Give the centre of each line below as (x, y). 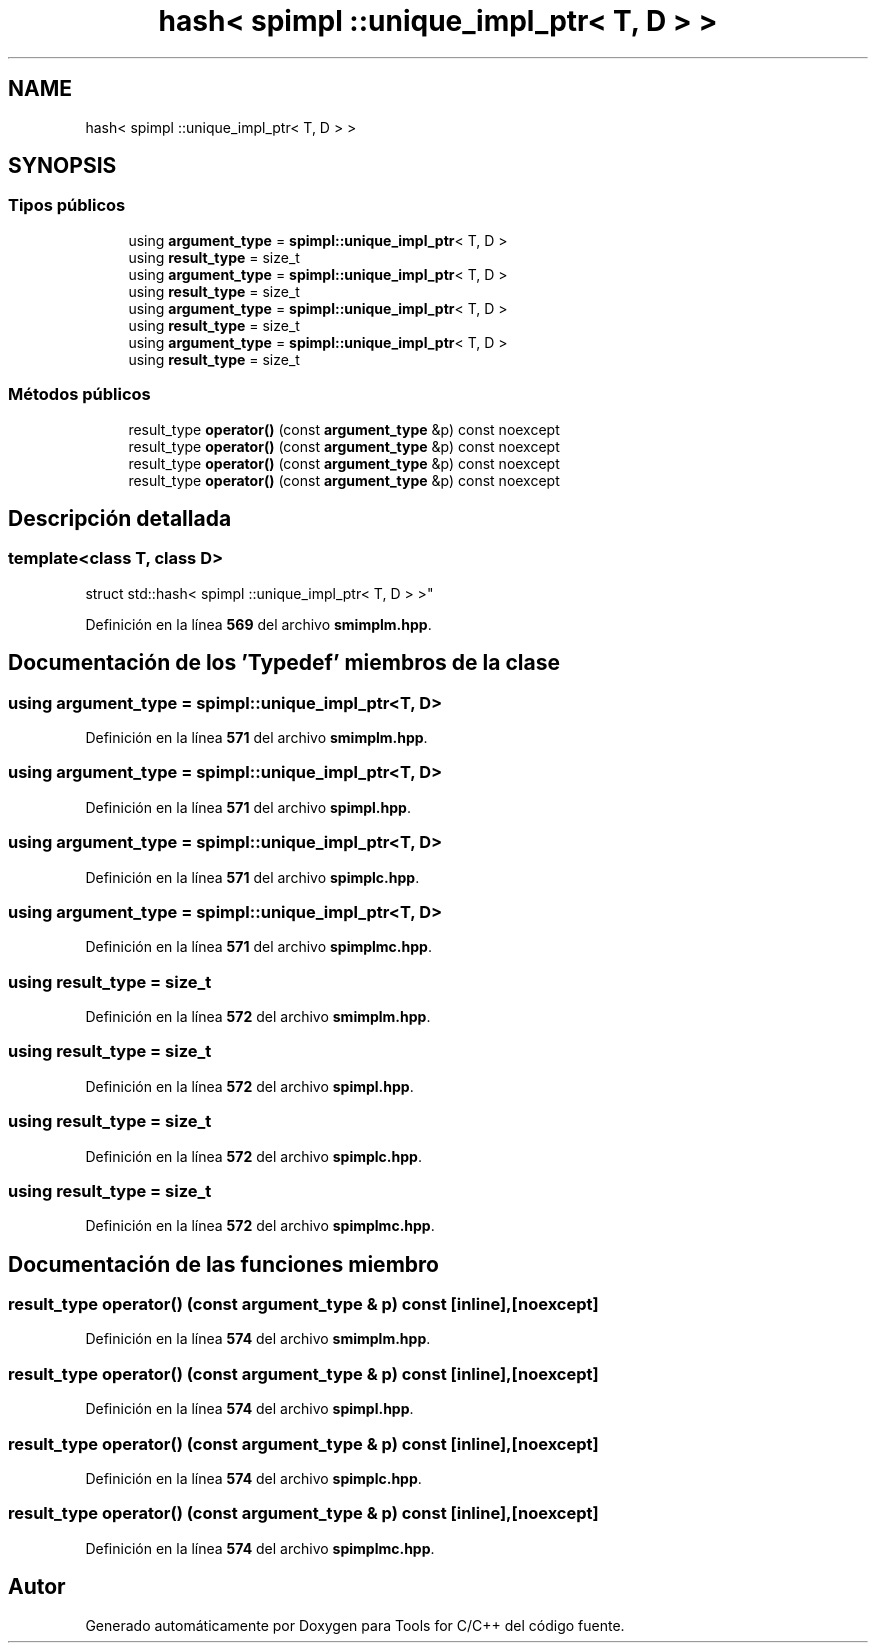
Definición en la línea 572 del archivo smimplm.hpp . (258, 1016)
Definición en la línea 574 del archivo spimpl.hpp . (249, 1409)
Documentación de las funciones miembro (223, 1264)
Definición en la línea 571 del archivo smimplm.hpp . (256, 737)
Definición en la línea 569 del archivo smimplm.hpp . (258, 624)
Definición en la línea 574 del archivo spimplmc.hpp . (260, 1548)
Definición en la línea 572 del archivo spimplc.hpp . (253, 1156)
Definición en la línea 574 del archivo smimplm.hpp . (258, 1339)
